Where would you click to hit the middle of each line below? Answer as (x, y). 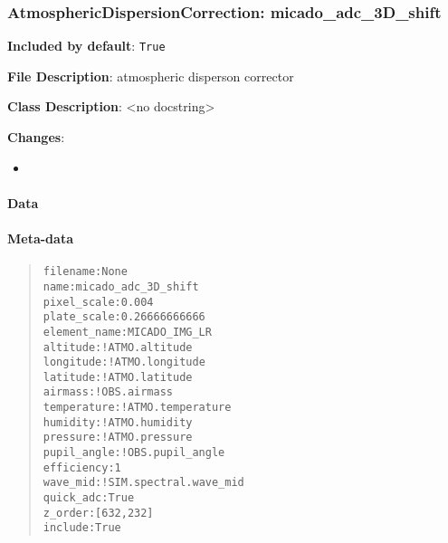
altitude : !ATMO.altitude (118, 347)
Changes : (36, 137)
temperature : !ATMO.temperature (137, 408)
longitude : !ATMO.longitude (124, 362)
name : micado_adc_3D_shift (121, 286)
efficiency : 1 (82, 467)
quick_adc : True (89, 498)
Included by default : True (86, 46)
